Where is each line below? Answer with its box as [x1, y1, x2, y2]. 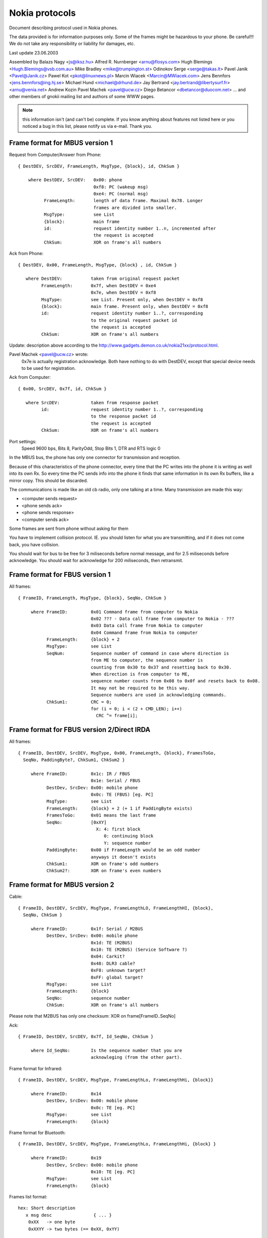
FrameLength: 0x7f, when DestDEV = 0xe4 [41, 283, 156, 288]
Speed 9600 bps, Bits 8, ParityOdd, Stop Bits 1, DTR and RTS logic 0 [21, 445, 161, 451]
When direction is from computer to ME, [90, 671, 190, 677]
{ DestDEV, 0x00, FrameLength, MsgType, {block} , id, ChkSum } [18, 262, 178, 267]
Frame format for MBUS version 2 [9, 880, 115, 889]
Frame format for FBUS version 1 [9, 570, 111, 579]
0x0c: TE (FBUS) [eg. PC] [90, 792, 154, 797]
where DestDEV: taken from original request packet [25, 276, 180, 282]
